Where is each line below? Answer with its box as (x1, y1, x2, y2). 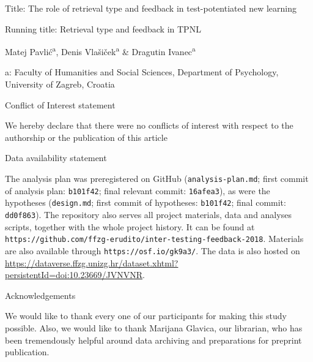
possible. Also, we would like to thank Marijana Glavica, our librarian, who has (5, 321, 303, 334)
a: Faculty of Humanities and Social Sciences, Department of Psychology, (5, 66, 279, 78)
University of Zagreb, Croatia (5, 78, 115, 91)
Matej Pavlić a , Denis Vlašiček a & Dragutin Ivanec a (5, 43, 196, 58)
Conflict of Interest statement (5, 98, 116, 111)
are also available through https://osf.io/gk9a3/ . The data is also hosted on (5, 244, 300, 257)
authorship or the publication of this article (5, 130, 168, 143)
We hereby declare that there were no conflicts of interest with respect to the (5, 119, 293, 132)
